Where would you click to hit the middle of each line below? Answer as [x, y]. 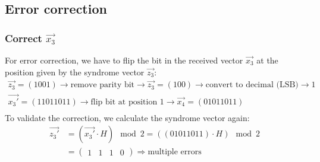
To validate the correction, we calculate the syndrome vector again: [127, 117]
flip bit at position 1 [127, 102]
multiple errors [175, 152]
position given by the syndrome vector [75, 72]
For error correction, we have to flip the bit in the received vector [124, 60]
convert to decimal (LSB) [252, 85]
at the [267, 60]
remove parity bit [103, 85]
